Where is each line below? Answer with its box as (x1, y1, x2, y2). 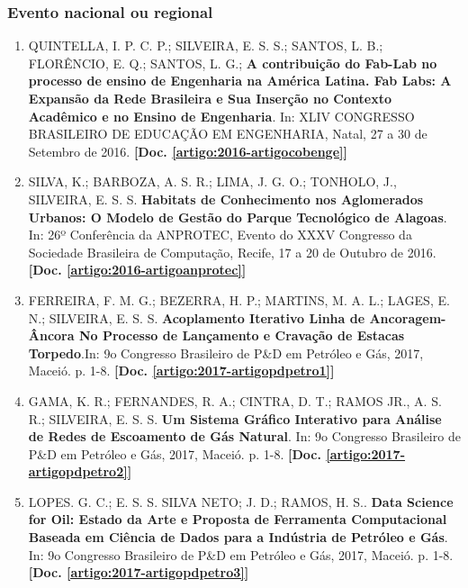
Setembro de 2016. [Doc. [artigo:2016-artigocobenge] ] (28, 141, 347, 160)
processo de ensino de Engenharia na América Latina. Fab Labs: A (28, 71, 452, 90)
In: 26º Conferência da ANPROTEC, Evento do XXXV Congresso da (28, 225, 412, 244)
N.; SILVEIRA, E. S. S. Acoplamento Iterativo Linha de (28, 308, 365, 327)
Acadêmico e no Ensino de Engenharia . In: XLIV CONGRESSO (28, 106, 415, 125)
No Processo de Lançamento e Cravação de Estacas (78, 326, 405, 345)
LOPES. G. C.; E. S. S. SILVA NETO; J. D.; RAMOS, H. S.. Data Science (28, 492, 454, 511)
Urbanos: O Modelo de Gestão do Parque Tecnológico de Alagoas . (28, 207, 447, 226)
